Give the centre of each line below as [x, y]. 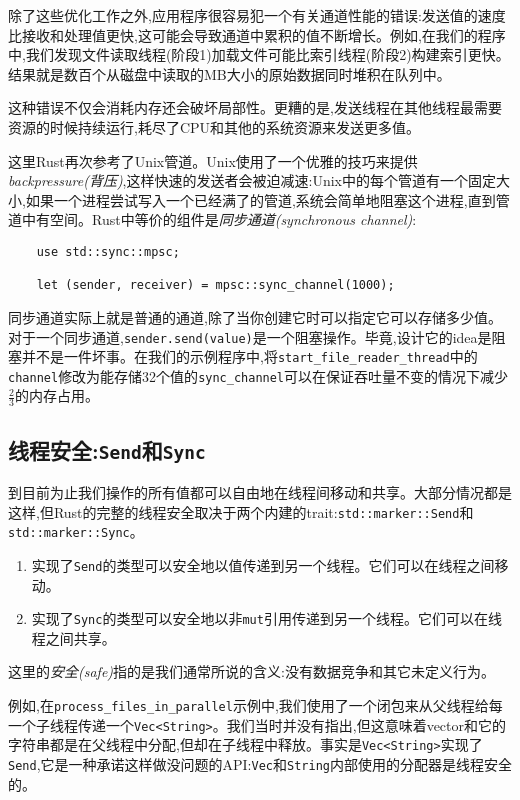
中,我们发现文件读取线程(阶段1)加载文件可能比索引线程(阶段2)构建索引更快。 [259, 54]
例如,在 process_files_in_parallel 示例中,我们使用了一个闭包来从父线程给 [248, 705]
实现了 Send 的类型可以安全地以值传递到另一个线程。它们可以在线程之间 [263, 564]
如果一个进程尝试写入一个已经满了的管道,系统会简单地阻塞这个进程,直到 [260, 199]
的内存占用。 [56, 395]
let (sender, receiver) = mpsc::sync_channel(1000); [215, 285]
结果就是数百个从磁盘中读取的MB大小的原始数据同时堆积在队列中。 [229, 73]
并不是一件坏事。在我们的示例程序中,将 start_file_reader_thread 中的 [249, 356]
